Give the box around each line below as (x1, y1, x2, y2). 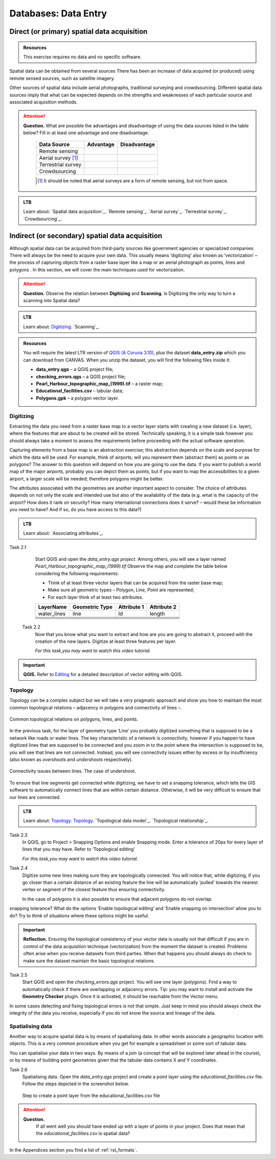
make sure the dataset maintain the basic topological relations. (23, 958, 155, 964)
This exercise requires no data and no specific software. (23, 54, 142, 60)
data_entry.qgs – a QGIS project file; (36, 366, 114, 372)
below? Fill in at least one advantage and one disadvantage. (23, 130, 149, 136)
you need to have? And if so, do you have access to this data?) (9, 507, 142, 513)
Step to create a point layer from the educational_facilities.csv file (22, 1092, 160, 1099)
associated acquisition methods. (9, 99, 78, 105)
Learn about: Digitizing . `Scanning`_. (23, 323, 100, 330)
